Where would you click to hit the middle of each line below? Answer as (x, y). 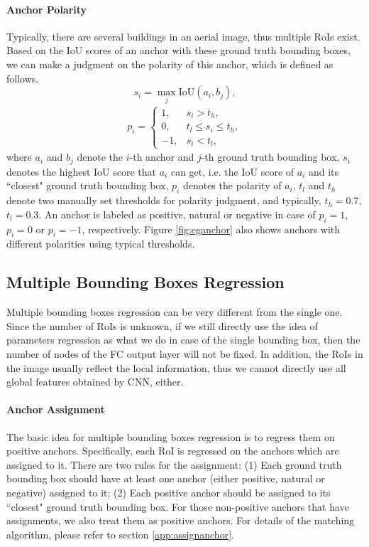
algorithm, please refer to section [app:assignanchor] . (120, 534)
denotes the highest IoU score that (82, 171)
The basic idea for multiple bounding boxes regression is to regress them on (171, 436)
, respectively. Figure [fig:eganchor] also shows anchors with (211, 229)
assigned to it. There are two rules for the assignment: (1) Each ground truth (174, 464)
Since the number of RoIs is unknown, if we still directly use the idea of (162, 325)
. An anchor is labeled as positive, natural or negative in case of (177, 214)
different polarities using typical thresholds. (101, 244)
